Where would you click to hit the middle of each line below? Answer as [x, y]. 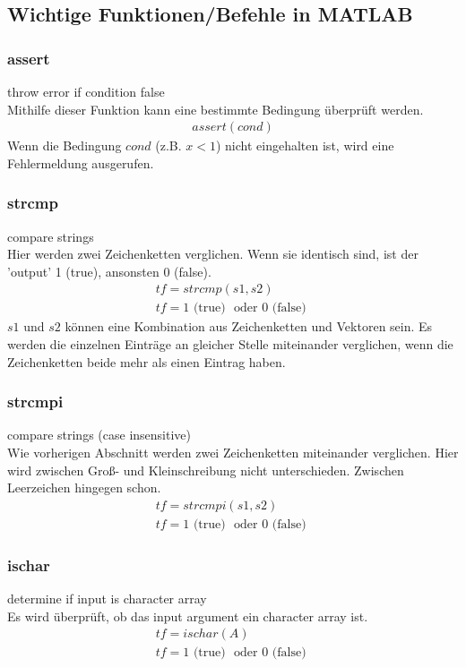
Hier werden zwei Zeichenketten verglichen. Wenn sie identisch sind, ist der [213, 254]
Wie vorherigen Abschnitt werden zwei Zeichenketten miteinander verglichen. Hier [233, 453]
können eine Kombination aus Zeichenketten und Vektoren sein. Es [249, 326]
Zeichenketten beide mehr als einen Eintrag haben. [147, 361]
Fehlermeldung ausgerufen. [81, 162]
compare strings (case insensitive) [99, 435]
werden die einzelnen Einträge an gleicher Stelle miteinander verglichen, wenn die [230, 344]
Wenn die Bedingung [65, 145]
